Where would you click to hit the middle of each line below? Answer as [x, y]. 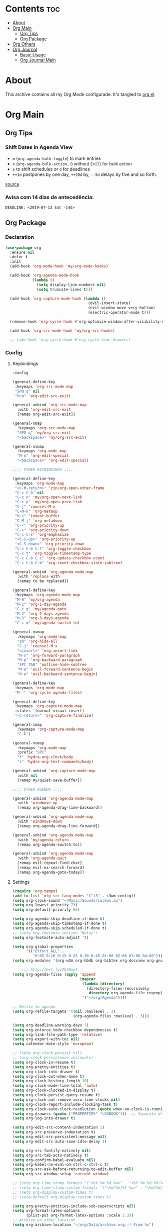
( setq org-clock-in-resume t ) [44, 1062]
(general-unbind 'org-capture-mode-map [54, 771]
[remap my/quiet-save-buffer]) [50, 780]
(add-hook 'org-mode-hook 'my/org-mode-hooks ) [59, 266]
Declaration [19, 237]
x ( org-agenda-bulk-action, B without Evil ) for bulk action [72, 163]
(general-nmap [27, 423]
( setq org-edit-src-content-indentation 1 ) [58, 1127]
